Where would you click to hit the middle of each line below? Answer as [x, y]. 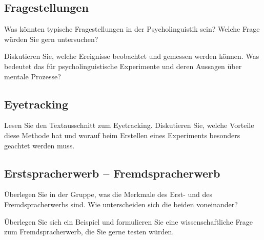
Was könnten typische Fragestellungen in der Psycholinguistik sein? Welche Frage [132, 29]
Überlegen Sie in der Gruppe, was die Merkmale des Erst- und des [108, 194]
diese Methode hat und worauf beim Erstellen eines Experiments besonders [122, 135]
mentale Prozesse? [33, 76]
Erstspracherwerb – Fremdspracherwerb [112, 173]
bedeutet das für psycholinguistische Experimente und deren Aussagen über [123, 66]
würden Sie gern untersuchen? [51, 39]
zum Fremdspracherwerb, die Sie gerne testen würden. [89, 232]
